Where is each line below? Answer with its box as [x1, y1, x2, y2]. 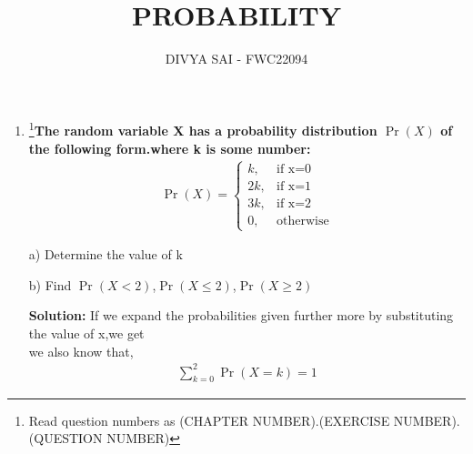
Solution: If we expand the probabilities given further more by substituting [28, 306, 454, 325]
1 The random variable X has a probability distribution [28, 118, 377, 140]
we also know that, [28, 341, 134, 360]
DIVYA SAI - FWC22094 [165, 49, 308, 68]
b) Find [28, 275, 72, 294]
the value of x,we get [28, 323, 145, 342]
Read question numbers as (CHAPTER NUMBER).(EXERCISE [28, 410, 390, 429]
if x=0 [276, 162, 312, 176]
